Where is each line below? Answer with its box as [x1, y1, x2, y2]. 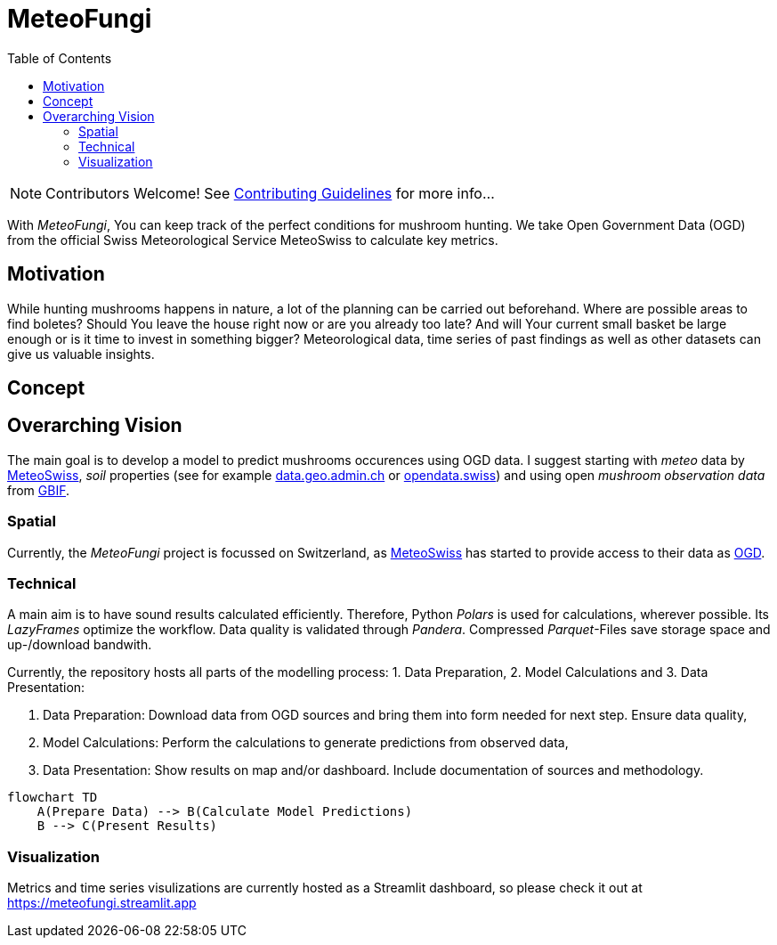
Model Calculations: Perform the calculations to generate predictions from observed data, [43, 735, 569, 751]
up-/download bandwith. [7, 637, 152, 653]
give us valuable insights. [7, 346, 155, 362]
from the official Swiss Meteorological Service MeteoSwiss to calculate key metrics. [7, 232, 498, 248]
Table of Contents [7, 50, 112, 66]
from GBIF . [7, 482, 70, 498]
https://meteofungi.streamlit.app [7, 895, 197, 911]
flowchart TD [7, 790, 98, 805]
